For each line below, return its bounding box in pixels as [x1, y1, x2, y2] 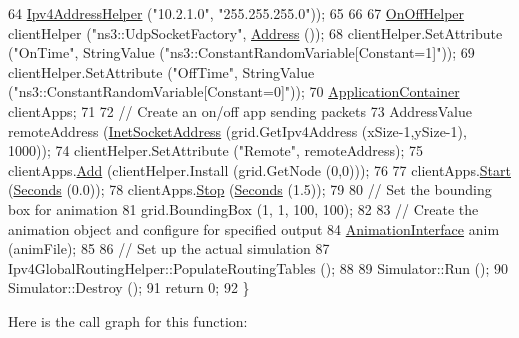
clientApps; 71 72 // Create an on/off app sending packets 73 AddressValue [8, 100, 472, 121]
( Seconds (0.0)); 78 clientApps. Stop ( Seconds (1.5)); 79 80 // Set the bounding [8, 179, 492, 200]
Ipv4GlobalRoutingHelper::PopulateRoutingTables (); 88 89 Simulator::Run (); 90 [8, 257, 509, 278]
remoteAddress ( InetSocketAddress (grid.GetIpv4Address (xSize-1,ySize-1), [8, 120, 467, 141]
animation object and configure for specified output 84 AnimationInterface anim [8, 218, 500, 239]
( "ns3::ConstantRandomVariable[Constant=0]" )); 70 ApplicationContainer [8, 81, 460, 102]
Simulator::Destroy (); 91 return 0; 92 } [8, 277, 250, 298]
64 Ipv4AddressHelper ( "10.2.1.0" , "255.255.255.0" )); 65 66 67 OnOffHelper [8, 3, 465, 23]
